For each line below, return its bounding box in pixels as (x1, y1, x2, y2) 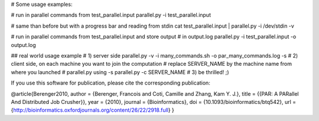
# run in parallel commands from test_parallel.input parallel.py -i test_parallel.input (11, 12, 211, 19)
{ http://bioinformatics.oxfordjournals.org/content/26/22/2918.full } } (11, 106, 174, 114)
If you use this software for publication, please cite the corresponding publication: (11, 79, 211, 86)
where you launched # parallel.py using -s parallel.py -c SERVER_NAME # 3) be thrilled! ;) (11, 68, 230, 76)
